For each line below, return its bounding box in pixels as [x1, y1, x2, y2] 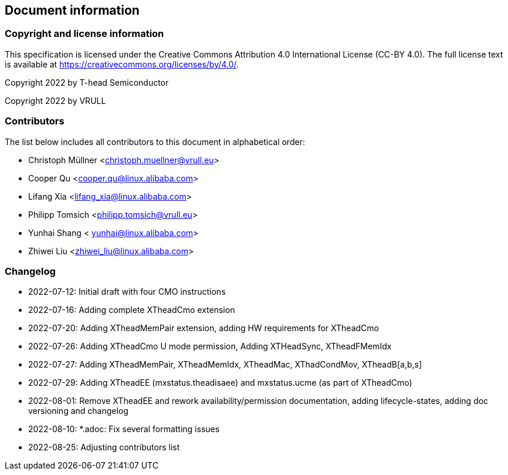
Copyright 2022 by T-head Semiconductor [5, 77, 169, 87]
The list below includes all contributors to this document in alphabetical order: [5, 136, 305, 147]
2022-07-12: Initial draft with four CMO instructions [28, 287, 226, 297]
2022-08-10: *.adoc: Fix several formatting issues [28, 424, 220, 434]
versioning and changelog [28, 406, 128, 416]
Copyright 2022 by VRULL [5, 95, 106, 106]
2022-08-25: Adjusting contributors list [28, 442, 180, 453]
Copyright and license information [5, 28, 164, 40]
